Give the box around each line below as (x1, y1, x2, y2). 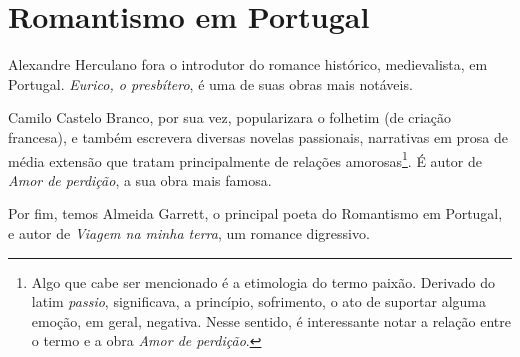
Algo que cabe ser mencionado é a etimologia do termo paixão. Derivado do (31, 271, 495, 292)
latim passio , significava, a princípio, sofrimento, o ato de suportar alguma (31, 291, 486, 312)
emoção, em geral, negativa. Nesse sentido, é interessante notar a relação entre (31, 310, 512, 331)
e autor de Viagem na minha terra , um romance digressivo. (8, 222, 370, 243)
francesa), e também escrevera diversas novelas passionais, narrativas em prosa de (8, 126, 508, 147)
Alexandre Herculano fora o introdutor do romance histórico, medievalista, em (8, 54, 488, 75)
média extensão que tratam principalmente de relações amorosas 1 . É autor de (8, 147, 482, 171)
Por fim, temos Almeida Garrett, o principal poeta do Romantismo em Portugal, (8, 203, 503, 224)
